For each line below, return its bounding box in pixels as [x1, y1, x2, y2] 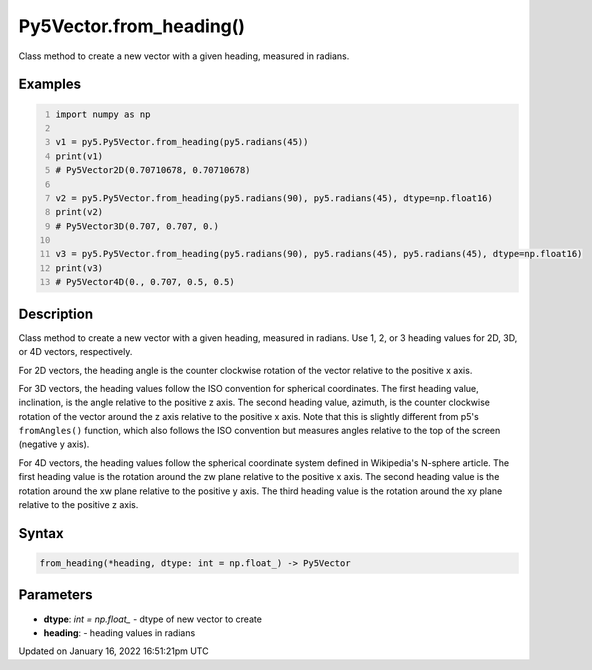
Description [18, 305, 94, 322]
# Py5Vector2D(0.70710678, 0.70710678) [55, 165, 251, 176]
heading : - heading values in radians [43, 626, 196, 639]
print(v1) [55, 150, 104, 162]
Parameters [18, 586, 93, 604]
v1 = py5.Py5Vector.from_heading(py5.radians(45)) [55, 136, 309, 148]
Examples [18, 76, 82, 93]
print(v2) [55, 206, 104, 218]
